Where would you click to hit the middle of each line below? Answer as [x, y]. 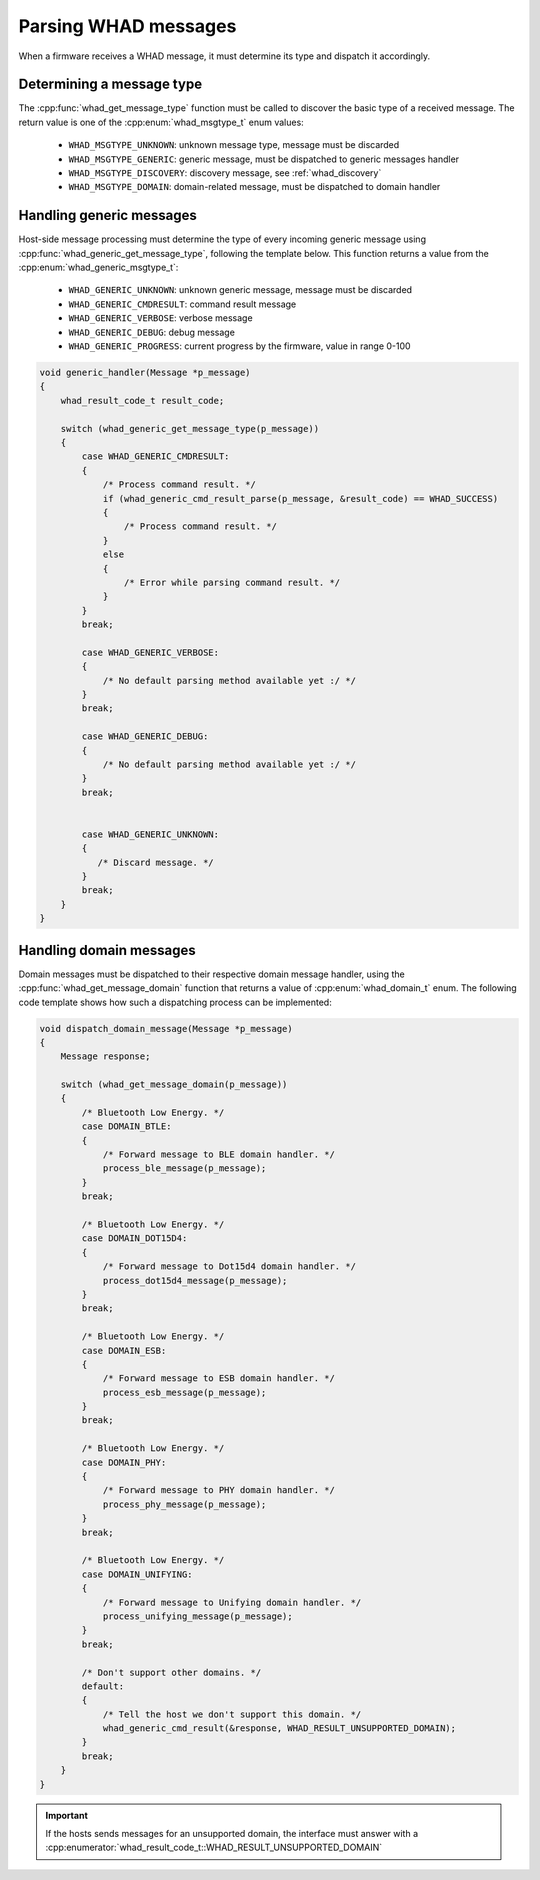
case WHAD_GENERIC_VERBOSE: [150, 652]
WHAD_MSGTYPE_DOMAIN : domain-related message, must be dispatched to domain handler [254, 187]
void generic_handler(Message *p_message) [145, 373]
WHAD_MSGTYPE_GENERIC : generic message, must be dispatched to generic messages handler [264, 159]
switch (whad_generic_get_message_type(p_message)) [190, 428]
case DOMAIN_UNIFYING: [137, 1574]
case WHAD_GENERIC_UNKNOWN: [150, 834]
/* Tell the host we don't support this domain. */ [232, 1714]
